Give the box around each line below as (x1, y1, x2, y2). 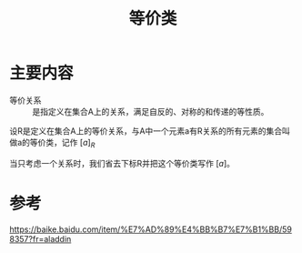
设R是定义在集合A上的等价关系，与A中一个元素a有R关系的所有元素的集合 (9, 125, 283, 137)
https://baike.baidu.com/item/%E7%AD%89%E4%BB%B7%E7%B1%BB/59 (9, 224, 293, 235)
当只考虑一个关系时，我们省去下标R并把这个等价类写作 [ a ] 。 (9, 157, 235, 168)
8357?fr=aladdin (9, 233, 72, 244)
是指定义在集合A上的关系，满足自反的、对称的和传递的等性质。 (32, 106, 269, 116)
